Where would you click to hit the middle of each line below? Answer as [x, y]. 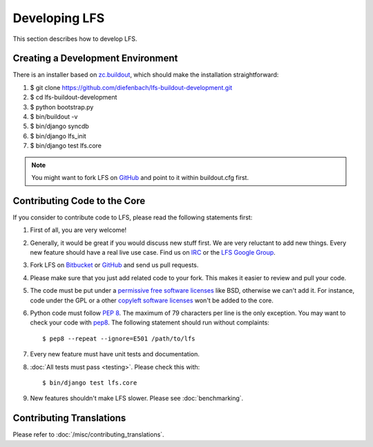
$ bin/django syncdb [59, 126]
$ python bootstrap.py [62, 107]
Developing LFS [59, 18]
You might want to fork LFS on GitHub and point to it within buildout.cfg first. [140, 177]
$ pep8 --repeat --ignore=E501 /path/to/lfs [119, 338]
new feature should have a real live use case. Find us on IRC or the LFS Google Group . [153, 253]
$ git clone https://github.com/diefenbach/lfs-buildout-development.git [131, 87]
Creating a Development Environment [95, 58]
